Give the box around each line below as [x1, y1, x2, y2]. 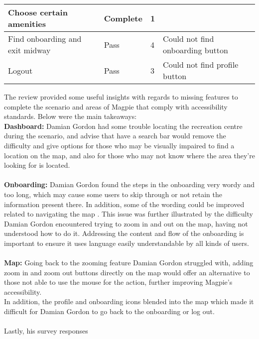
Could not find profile [163, 59, 239, 70]
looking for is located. [4, 160, 70, 170]
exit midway [8, 44, 51, 56]
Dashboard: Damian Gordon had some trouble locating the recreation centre [4, 120, 243, 131]
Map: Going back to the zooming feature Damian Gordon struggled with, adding [4, 257, 254, 268]
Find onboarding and [8, 33, 82, 44]
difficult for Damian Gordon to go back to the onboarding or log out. [4, 306, 215, 317]
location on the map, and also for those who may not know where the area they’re [4, 150, 255, 160]
